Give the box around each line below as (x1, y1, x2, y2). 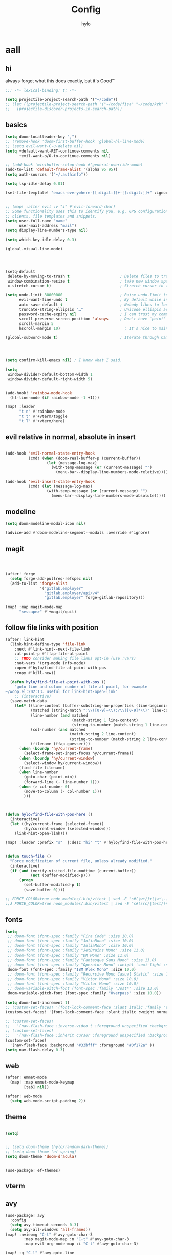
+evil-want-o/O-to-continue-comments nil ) (18, 153, 111, 158)
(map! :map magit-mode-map (5, 604, 63, 610)
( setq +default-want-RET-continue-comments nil (5, 148, 109, 154)
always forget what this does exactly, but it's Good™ (5, 78, 115, 84)
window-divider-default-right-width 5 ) (7, 376, 93, 382)
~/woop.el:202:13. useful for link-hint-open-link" (5, 689, 118, 694)
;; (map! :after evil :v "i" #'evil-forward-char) (5, 204, 116, 209)
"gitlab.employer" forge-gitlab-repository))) (44, 595, 145, 600)
